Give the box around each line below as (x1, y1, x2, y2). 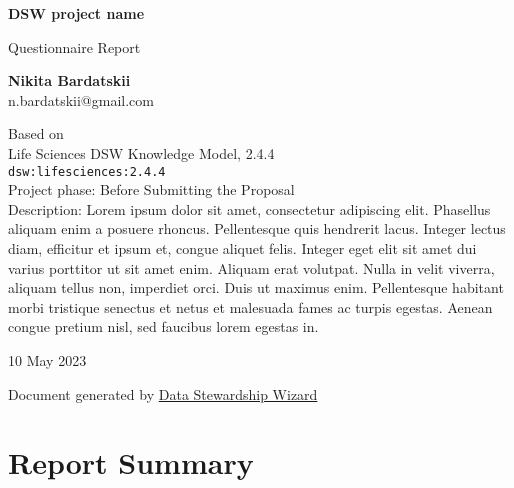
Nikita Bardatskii (8, 70, 131, 91)
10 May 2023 (8, 349, 87, 370)
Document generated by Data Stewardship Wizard (8, 383, 318, 404)
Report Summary (8, 442, 254, 483)
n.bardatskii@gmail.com (8, 89, 154, 110)
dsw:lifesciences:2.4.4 (8, 164, 166, 179)
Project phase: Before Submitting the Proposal (8, 179, 295, 200)
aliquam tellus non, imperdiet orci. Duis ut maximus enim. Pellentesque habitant (8, 277, 504, 298)
